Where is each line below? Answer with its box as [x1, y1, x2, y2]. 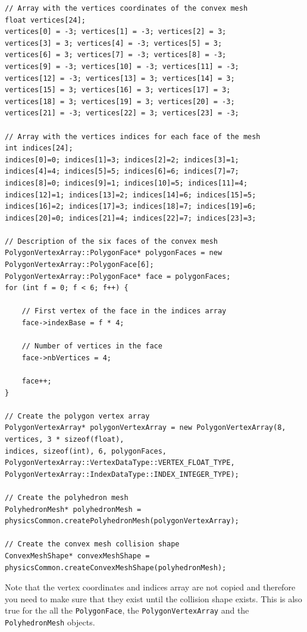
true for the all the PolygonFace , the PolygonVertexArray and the [5, 604, 249, 617]
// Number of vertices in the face [21, 342, 162, 351]
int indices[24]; [5, 144, 73, 153]
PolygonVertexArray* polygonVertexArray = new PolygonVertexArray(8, [5, 423, 286, 432]
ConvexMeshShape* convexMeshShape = [5, 551, 150, 560]
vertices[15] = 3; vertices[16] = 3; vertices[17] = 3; [5, 86, 231, 95]
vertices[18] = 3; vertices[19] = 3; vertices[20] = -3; [5, 97, 235, 106]
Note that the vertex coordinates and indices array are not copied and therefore [5, 581, 296, 593]
